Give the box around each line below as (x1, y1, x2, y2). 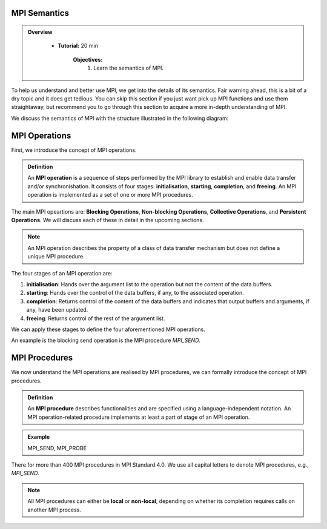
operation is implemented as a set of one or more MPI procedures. (27, 191, 193, 199)
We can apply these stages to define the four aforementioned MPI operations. (11, 326, 206, 333)
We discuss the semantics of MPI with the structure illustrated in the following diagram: (11, 114, 229, 122)
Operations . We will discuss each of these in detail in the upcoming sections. (11, 217, 204, 223)
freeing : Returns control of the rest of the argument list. (26, 315, 165, 322)
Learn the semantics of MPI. (93, 64, 163, 72)
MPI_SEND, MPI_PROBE (27, 444, 87, 452)
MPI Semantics (11, 8, 70, 18)
